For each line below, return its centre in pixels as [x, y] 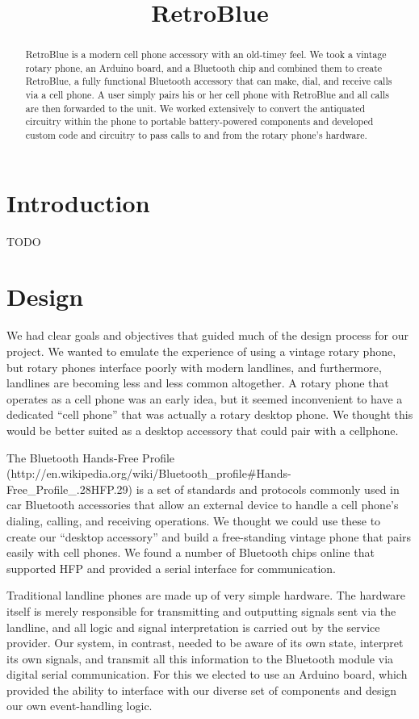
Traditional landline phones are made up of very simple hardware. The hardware [206, 595]
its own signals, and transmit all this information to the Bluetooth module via [200, 658]
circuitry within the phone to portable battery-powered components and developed [199, 121]
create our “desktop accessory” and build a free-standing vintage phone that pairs [209, 536]
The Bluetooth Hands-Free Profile [91, 457]
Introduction [78, 202]
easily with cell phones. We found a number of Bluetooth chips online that [191, 552]
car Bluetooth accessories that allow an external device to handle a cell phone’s [203, 505]
